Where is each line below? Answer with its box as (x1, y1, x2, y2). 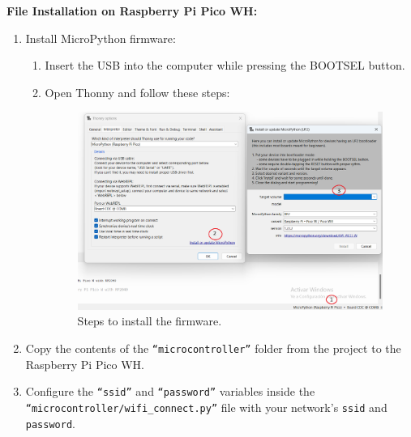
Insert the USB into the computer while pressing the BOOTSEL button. (45, 57, 405, 74)
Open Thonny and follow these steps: (45, 83, 230, 100)
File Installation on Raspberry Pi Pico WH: (6, 2, 258, 19)
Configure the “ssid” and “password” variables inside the (25, 383, 315, 400)
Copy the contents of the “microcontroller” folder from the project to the (25, 340, 401, 356)
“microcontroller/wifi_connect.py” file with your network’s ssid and (25, 398, 387, 415)
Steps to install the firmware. (77, 312, 222, 329)
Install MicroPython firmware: (25, 29, 176, 46)
